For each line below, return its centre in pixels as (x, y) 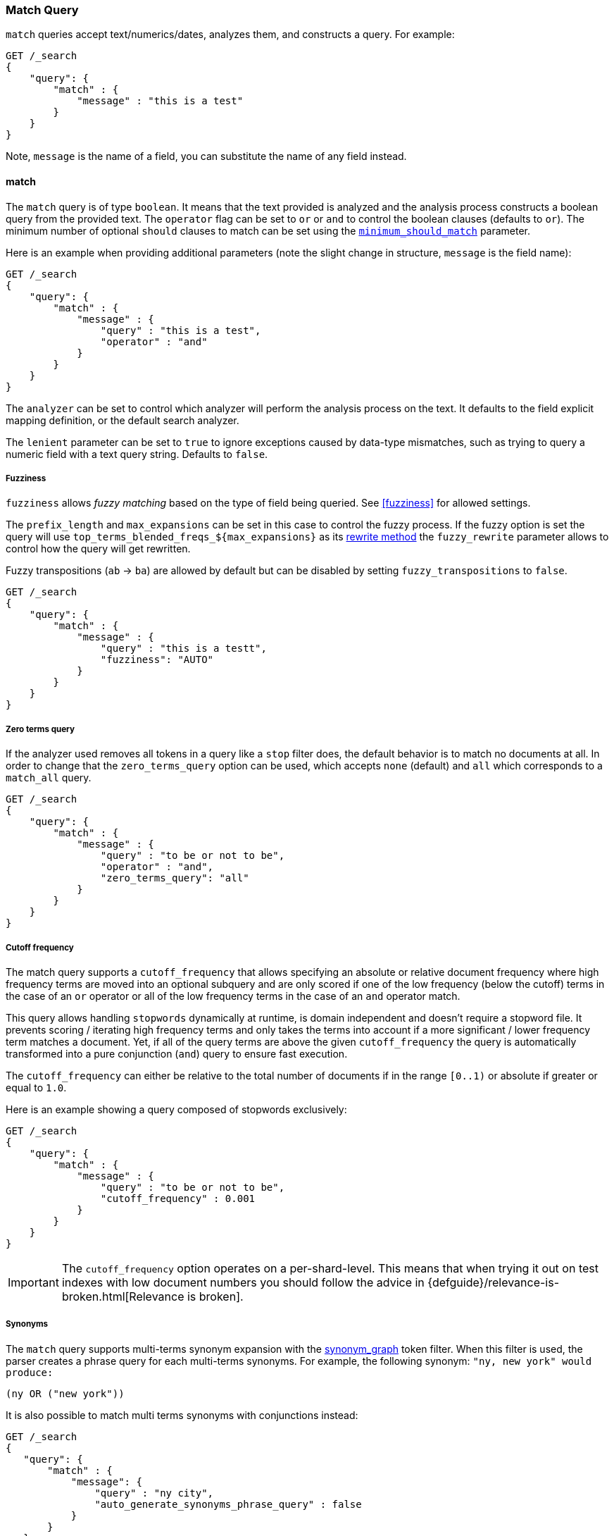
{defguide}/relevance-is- (494, 1282)
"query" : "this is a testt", (183, 649)
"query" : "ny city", (154, 1493)
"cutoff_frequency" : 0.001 (178, 1198)
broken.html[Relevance (123, 1296)
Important (33, 1282)
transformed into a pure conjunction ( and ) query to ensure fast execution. (177, 1053)
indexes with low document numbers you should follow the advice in (243, 1282)
